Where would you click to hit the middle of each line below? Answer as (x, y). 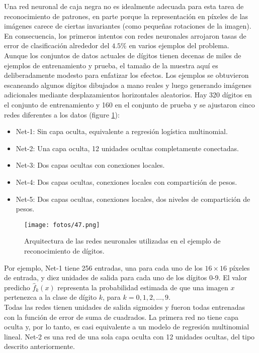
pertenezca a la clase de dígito (51, 297)
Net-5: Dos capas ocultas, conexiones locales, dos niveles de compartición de (133, 199)
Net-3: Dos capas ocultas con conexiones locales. (90, 165)
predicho (17, 287)
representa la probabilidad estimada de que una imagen (143, 287)
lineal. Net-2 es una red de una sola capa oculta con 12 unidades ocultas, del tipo (129, 336)
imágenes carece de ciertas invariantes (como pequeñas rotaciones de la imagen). (128, 26)
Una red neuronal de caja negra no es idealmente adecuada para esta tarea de (124, 6)
